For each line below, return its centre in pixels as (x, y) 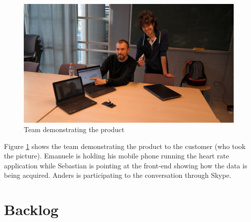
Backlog (31, 209)
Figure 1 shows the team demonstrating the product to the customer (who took (125, 146)
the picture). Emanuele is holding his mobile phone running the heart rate (117, 156)
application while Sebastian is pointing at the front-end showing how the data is (126, 165)
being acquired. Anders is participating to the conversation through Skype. (118, 175)
